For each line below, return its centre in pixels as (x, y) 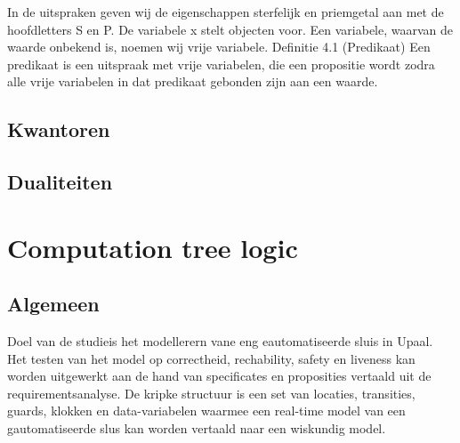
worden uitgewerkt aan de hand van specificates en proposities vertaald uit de (219, 376)
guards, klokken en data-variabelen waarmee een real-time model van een (206, 411)
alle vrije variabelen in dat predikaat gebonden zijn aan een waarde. (193, 81)
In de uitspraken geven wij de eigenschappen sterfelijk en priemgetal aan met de (226, 12)
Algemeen (53, 304)
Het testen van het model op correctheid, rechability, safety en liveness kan (211, 358)
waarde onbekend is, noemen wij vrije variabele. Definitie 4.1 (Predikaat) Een (219, 47)
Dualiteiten (60, 182)
